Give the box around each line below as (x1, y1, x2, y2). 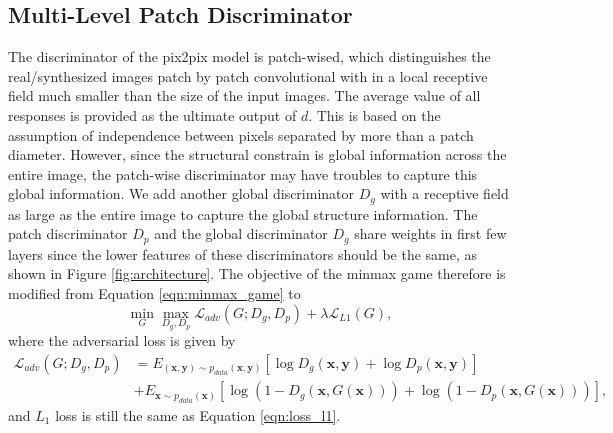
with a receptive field (380, 183, 509, 204)
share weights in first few (354, 223, 507, 244)
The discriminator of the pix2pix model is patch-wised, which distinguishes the (8, 46, 491, 67)
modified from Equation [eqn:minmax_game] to (8, 283, 301, 304)
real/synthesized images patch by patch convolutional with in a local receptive (8, 65, 488, 86)
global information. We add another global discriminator (8, 183, 355, 204)
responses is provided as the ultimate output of (8, 104, 297, 125)
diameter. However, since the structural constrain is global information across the (8, 144, 507, 165)
